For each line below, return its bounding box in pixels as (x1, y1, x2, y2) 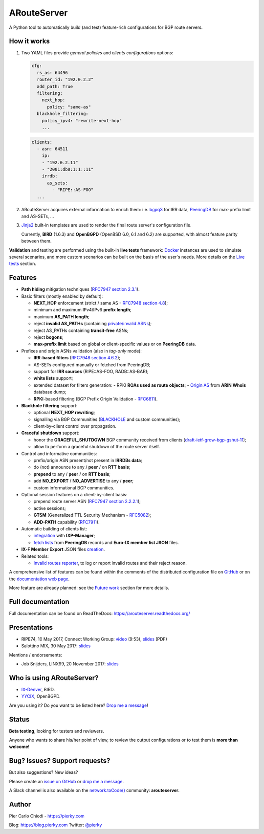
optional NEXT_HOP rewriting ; (33, 410, 95, 416)
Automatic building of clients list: (21, 526, 88, 531)
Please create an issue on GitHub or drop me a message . (9, 778, 124, 784)
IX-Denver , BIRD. (21, 686, 55, 692)
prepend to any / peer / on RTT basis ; (33, 471, 111, 477)
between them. (21, 238, 52, 244)
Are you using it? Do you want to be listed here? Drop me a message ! (9, 702, 149, 708)
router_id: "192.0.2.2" (37, 77, 94, 83)
